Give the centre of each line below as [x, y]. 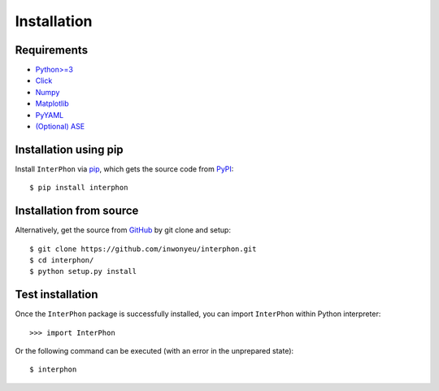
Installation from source [77, 211]
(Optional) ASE [60, 127]
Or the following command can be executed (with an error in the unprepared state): [154, 351]
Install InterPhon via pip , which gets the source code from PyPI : [124, 169]
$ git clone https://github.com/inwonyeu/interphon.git [143, 249]
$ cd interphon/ [62, 260]
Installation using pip [69, 149]
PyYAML [50, 115]
